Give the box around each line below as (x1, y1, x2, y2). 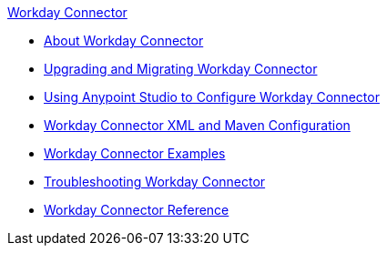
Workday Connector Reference (44, 202, 229, 218)
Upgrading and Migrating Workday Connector (44, 61, 318, 76)
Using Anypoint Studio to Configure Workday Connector (44, 89, 380, 105)
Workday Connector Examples (44, 146, 226, 161)
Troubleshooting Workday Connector (44, 174, 266, 189)
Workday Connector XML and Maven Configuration (44, 117, 351, 133)
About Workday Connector (44, 33, 204, 48)
